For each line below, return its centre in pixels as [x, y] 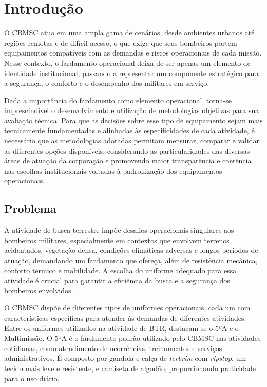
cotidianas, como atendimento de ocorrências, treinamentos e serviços [113, 348]
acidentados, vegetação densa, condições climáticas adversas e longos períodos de [131, 250]
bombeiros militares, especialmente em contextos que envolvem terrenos [117, 240]
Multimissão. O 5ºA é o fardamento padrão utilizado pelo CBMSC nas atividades [132, 338]
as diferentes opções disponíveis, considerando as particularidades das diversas [127, 150]
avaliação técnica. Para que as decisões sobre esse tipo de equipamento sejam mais [133, 120]
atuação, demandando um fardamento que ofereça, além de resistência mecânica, [131, 260]
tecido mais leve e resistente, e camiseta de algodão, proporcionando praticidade [130, 368]
